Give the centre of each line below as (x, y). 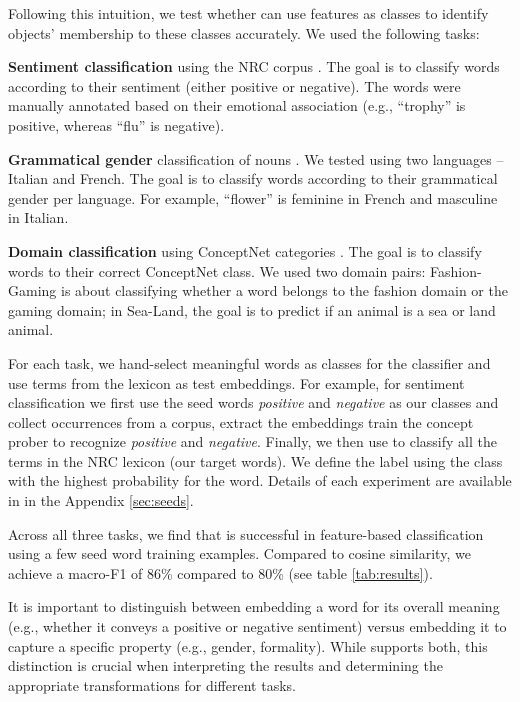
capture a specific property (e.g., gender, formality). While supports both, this (248, 645)
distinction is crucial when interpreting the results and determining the (225, 665)
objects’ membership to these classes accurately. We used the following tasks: (244, 32)
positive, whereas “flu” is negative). (116, 124)
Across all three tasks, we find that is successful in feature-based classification (246, 533)
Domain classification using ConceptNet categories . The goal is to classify (245, 250)
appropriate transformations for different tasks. (152, 684)
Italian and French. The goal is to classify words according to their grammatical (253, 178)
